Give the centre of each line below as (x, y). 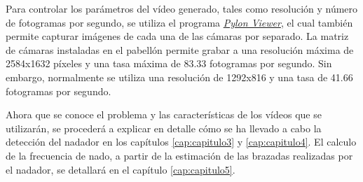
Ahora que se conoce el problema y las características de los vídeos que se (164, 114)
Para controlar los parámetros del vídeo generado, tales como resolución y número (182, 8)
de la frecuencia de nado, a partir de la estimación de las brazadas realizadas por (179, 155)
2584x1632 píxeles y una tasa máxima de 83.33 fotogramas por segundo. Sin (169, 63)
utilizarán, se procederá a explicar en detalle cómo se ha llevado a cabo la (164, 128)
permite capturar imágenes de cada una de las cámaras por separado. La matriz (177, 36)
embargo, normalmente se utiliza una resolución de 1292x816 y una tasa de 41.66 (179, 77)
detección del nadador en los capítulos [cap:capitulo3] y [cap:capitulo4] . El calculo (181, 142)
